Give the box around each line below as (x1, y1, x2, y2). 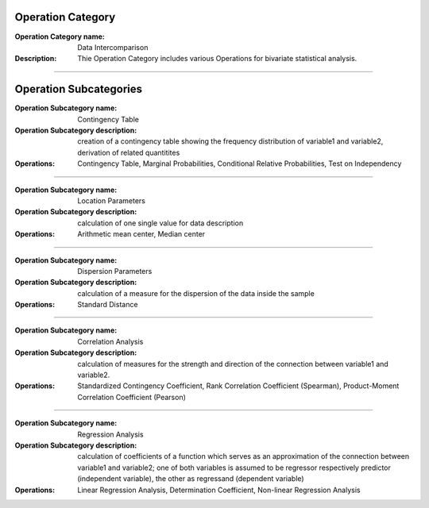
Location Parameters (77, 195, 146, 206)
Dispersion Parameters (77, 266, 153, 275)
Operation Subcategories (14, 83, 143, 96)
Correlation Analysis (77, 337, 144, 346)
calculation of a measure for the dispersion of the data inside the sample (77, 288, 315, 298)
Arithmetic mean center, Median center (77, 229, 206, 239)
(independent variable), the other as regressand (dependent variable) (77, 474, 305, 483)
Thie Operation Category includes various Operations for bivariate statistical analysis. (77, 54, 357, 63)
